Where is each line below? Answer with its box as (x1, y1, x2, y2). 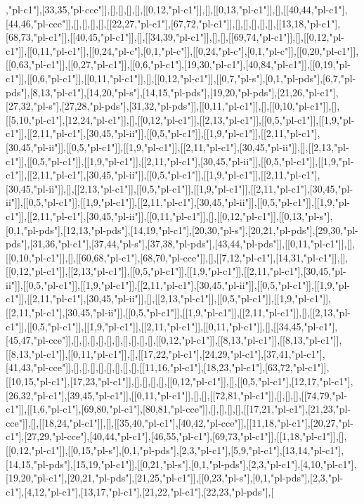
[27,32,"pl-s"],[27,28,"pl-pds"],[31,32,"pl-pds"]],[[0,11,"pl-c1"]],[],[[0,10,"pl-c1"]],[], (6, 98, 340, 113)
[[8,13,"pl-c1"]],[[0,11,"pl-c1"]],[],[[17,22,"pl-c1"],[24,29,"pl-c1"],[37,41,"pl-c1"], (6, 346, 325, 361)
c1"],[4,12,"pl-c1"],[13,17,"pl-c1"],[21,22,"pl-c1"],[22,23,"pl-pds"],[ (6, 484, 274, 498)
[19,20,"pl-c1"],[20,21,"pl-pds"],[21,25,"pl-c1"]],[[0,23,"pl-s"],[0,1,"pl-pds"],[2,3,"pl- (6, 470, 344, 485)
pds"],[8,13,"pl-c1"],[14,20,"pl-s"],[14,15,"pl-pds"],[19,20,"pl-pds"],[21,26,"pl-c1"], (6, 84, 339, 99)
